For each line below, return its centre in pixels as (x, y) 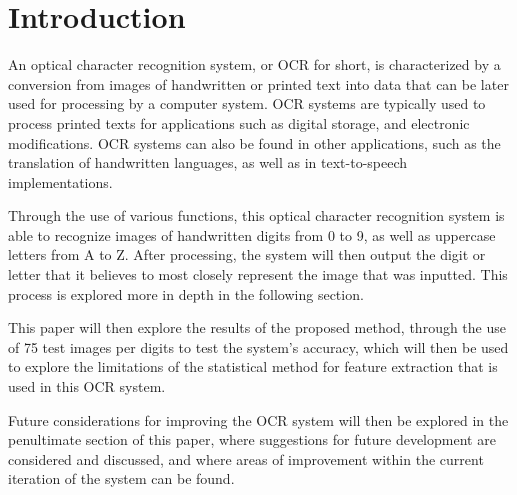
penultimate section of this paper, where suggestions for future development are (252, 439)
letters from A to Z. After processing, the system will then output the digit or (247, 254)
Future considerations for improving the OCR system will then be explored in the (258, 419)
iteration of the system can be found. (121, 478)
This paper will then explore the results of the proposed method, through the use (257, 327)
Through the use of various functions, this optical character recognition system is (256, 215)
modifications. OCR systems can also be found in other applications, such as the (254, 142)
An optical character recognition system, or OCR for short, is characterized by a (254, 64)
